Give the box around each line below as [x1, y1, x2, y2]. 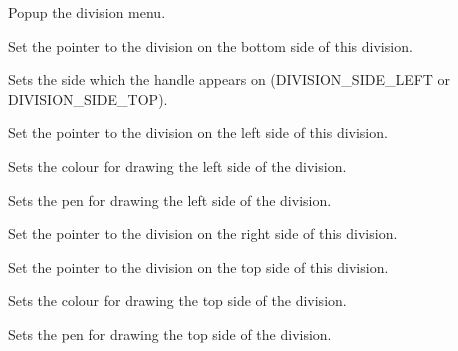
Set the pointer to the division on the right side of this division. [8, 223, 398, 244]
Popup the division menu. [8, 2, 166, 22]
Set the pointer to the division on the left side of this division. [8, 122, 388, 143]
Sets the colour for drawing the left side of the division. [8, 155, 347, 176]
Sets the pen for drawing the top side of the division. [8, 323, 332, 344]
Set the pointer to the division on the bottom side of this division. [8, 35, 413, 56]
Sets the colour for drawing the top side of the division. [8, 290, 347, 311]
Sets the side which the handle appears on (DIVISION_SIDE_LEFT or [8, 69, 451, 90]
